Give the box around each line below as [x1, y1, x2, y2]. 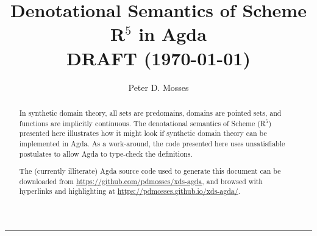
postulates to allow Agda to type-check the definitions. [19, 148, 193, 159]
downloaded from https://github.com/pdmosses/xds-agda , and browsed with [19, 176, 263, 186]
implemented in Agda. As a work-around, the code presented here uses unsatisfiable [19, 138, 285, 148]
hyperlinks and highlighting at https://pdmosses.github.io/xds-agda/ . [19, 186, 240, 196]
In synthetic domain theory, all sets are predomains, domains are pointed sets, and [19, 107, 282, 118]
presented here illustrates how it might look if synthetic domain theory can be [19, 128, 267, 138]
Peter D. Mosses [128, 80, 189, 93]
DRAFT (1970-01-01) [66, 45, 251, 70]
